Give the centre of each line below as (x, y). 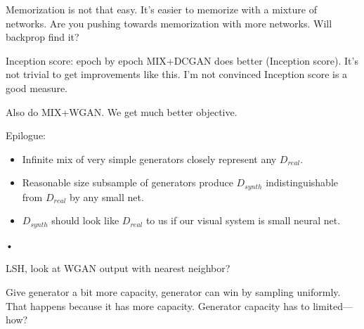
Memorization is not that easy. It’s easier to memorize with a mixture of (161, 9)
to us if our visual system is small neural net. (243, 220)
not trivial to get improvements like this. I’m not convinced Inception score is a (177, 74)
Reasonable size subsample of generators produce (128, 182)
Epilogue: (26, 135)
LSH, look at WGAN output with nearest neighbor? (118, 268)
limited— (333, 305)
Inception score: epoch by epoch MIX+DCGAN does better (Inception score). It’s (182, 60)
